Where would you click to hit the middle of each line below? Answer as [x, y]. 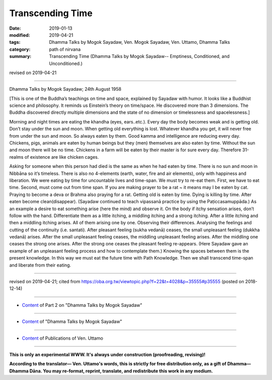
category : [20, 49]
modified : [20, 35]
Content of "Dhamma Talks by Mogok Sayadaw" [72, 322]
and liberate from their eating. [40, 265]
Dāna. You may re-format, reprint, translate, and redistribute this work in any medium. [121, 371]
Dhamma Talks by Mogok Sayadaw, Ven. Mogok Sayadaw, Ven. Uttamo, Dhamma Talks [140, 42]
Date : [15, 28]
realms [16, 157]
